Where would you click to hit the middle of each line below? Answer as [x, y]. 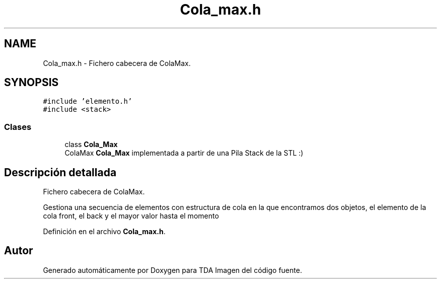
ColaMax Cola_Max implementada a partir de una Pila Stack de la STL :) [184, 153]
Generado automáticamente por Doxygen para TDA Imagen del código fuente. [172, 270]
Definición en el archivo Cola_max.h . [104, 232]
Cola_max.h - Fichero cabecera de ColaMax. [117, 63]
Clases [18, 127]
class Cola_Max [91, 145]
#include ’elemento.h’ [88, 101]
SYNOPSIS [31, 83]
